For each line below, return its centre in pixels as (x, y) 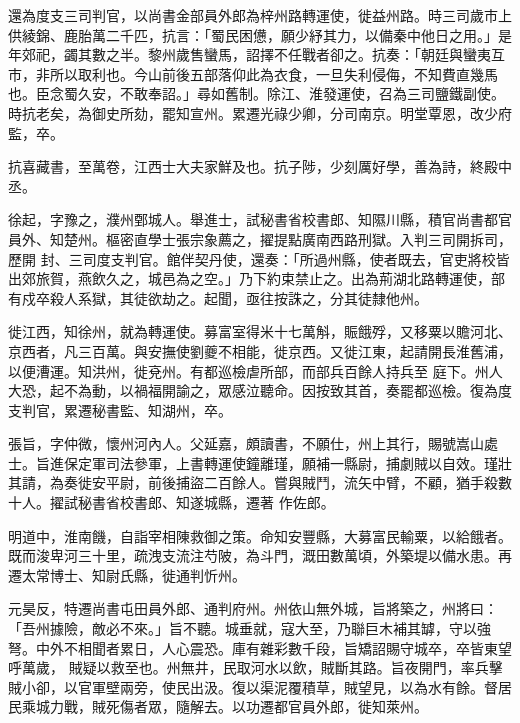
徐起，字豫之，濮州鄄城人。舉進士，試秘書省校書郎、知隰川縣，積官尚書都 (253, 219)
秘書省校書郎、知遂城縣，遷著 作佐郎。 (206, 502)
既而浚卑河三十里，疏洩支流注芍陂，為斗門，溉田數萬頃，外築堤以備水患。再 (260, 555)
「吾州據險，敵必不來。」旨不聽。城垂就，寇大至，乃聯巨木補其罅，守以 (242, 628)
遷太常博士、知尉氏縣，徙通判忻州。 (127, 574)
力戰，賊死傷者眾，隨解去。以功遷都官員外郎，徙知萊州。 (238, 706)
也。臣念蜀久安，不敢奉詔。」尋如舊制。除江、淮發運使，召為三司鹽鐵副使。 (256, 93)
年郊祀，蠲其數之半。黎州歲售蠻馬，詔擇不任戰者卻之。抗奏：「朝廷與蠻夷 (249, 54)
